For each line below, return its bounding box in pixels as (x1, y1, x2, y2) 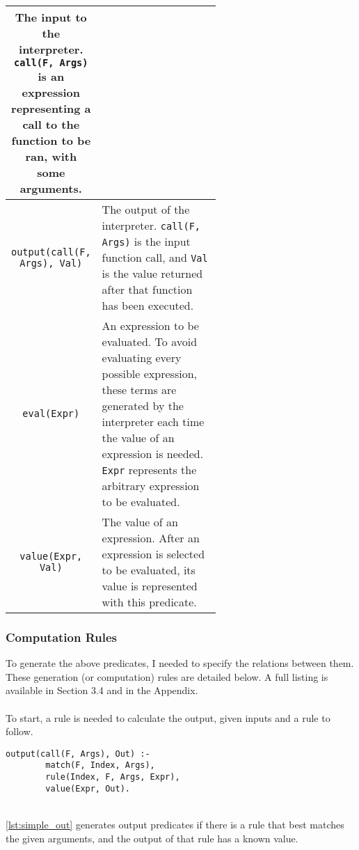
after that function (102, 281, 193, 297)
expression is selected (102, 546, 205, 562)
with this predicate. (102, 594, 197, 610)
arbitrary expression (102, 478, 200, 494)
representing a (11, 100, 91, 116)
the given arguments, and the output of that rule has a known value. (6, 831, 298, 845)
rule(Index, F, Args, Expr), (45, 772, 180, 782)
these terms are (102, 381, 177, 398)
